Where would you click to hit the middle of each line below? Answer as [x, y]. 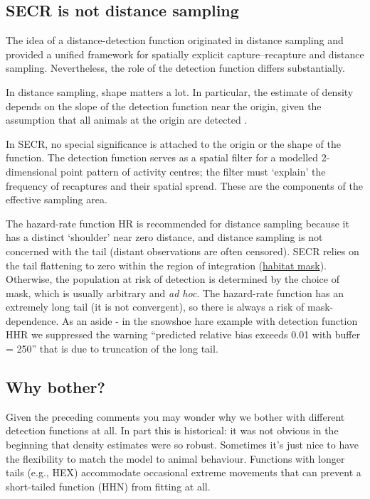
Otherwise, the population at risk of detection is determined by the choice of [173, 279]
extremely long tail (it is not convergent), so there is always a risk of [155, 307]
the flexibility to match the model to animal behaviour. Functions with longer [175, 458]
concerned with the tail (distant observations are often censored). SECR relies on [183, 251]
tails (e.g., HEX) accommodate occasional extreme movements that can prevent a [184, 472]
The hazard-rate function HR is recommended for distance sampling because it [178, 223]
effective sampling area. [57, 199]
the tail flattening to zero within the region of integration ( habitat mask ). [166, 265]
